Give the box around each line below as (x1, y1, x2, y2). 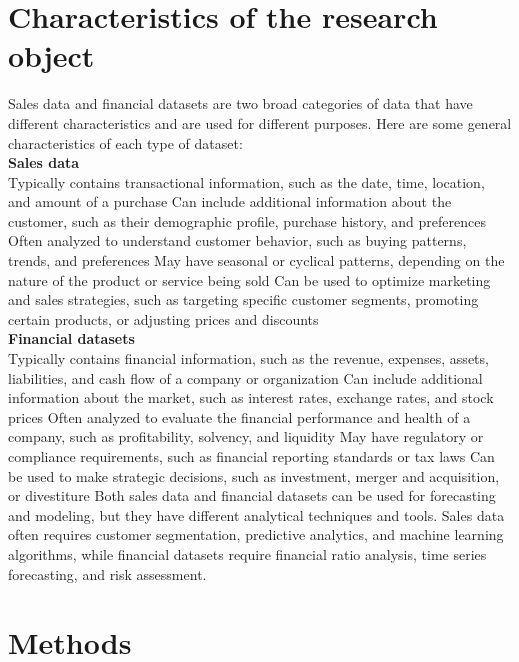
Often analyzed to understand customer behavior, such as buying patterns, (8, 230, 467, 251)
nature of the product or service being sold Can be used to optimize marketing (8, 269, 491, 290)
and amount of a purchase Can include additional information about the (8, 191, 452, 212)
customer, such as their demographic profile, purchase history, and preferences (8, 210, 486, 231)
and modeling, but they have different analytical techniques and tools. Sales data (8, 504, 505, 525)
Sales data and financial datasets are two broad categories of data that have (8, 93, 473, 114)
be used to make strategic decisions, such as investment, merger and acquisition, (8, 465, 500, 486)
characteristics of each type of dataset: (8, 132, 243, 153)
